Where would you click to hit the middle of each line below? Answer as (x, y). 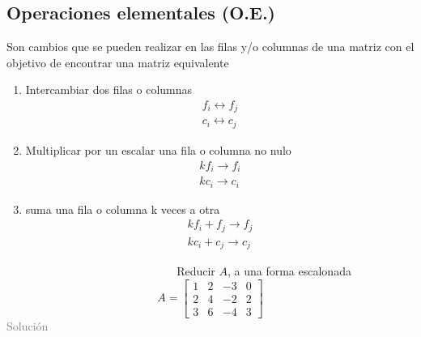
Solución (28, 325)
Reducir (196, 271)
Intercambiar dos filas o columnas (109, 90)
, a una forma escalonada (289, 271)
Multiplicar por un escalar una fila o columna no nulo (158, 149)
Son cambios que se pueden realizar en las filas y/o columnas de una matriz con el (210, 47)
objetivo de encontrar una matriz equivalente (118, 62)
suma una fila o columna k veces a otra (123, 209)
